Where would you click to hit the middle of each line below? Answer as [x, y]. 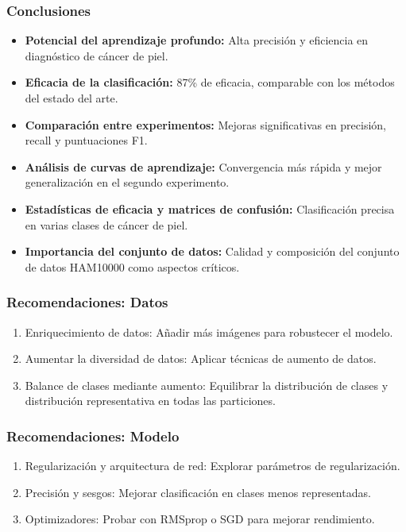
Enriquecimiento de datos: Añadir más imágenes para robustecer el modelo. [209, 332]
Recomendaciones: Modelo [93, 436]
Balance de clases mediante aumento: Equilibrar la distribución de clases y [207, 385]
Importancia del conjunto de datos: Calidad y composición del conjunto [212, 251]
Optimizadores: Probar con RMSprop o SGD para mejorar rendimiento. [200, 519]
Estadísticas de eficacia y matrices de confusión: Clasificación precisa [210, 208]
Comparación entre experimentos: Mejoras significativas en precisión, [206, 124]
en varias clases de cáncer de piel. [106, 224]
